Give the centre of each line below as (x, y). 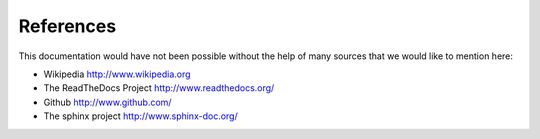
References (67, 26)
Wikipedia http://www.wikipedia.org (117, 74)
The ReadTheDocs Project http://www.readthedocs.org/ (159, 88)
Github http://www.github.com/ (107, 102)
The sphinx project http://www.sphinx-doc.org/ (141, 116)
